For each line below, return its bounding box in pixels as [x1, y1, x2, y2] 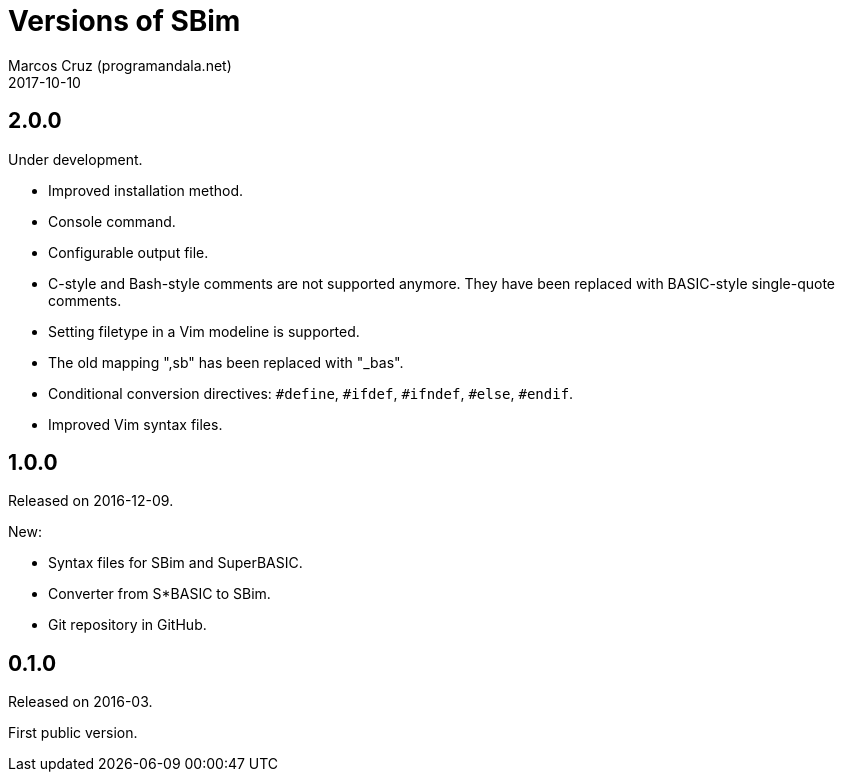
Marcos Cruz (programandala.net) [8, 56, 232, 74]
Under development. [8, 150, 143, 168]
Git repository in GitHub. [48, 616, 207, 634]
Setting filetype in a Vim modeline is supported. [48, 322, 360, 340]
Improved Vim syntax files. [48, 415, 223, 433]
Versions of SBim [8, 4, 241, 38]
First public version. [8, 724, 138, 742]
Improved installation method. [48, 181, 244, 199]
